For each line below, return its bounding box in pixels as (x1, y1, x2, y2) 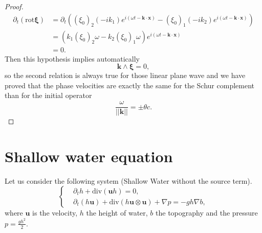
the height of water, (86, 207, 148, 218)
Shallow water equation (5, 145, 173, 166)
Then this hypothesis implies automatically (5, 53, 140, 64)
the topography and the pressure (156, 207, 258, 218)
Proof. (5, 1, 24, 11)
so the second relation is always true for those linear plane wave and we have (5, 70, 246, 81)
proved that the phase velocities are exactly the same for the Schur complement (5, 80, 254, 90)
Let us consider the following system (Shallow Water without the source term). (5, 175, 252, 186)
